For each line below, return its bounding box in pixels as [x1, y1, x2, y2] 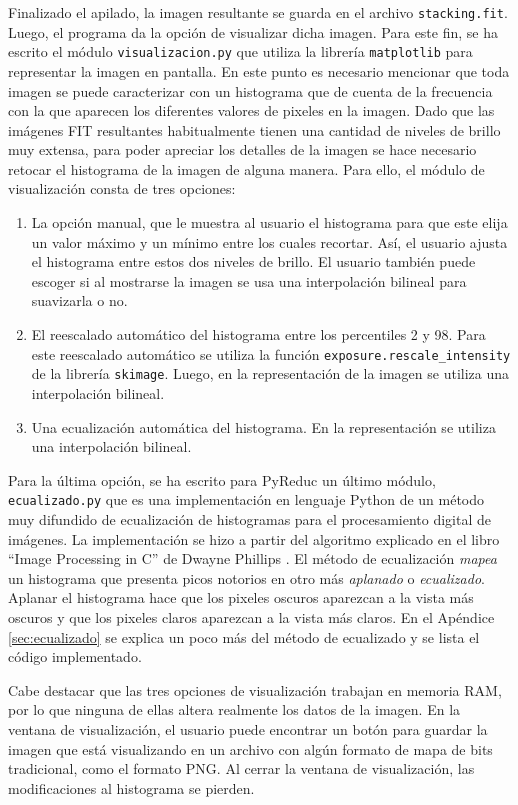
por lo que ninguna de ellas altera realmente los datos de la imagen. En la [8, 699, 461, 720]
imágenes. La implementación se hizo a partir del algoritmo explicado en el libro [8, 528, 500, 549]
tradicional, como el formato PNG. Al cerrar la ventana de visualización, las [8, 758, 475, 779]
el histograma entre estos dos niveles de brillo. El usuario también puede [31, 251, 476, 272]
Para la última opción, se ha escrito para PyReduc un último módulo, [8, 469, 436, 490]
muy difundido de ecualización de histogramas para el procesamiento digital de [8, 508, 491, 529]
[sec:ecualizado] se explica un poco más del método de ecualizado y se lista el [8, 626, 480, 647]
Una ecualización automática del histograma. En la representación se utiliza [31, 416, 496, 437]
